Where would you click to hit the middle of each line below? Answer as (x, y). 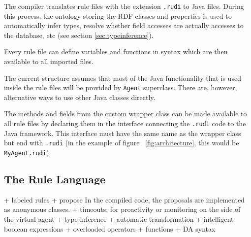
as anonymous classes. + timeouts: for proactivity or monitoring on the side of (122, 209)
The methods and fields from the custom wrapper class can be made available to (125, 114)
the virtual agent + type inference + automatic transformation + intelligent (119, 219)
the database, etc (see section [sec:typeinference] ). (79, 35)
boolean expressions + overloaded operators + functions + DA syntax (110, 228)
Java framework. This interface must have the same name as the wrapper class (123, 133)
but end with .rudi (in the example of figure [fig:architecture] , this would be (122, 143)
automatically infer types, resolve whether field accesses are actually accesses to (124, 25)
